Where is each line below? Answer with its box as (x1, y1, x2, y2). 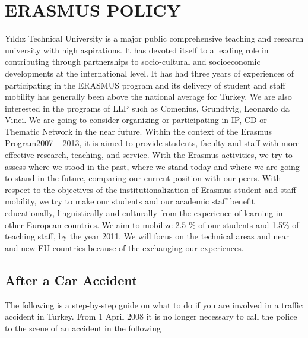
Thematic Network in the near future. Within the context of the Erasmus (5, 125, 272, 137)
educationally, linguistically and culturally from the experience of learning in (5, 207, 283, 219)
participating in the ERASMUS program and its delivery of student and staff (5, 78, 285, 91)
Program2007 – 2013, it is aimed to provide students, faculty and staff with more (5, 137, 300, 149)
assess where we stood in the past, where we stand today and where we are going (5, 160, 300, 172)
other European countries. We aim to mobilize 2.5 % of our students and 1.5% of (5, 218, 299, 230)
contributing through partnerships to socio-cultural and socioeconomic (5, 55, 261, 68)
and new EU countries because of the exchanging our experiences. (5, 241, 244, 254)
